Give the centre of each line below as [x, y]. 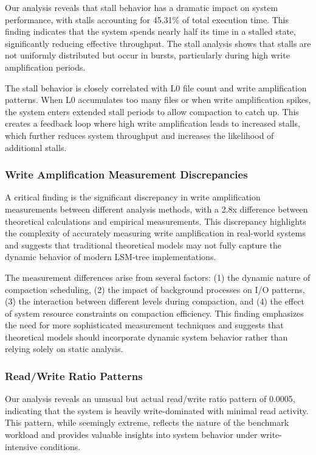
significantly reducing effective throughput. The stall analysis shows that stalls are [158, 43]
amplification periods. [45, 67]
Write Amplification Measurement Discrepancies [126, 175]
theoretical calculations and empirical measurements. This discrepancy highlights [156, 221]
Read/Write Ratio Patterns [74, 376]
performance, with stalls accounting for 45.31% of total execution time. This [147, 19]
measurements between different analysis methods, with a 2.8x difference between [156, 209]
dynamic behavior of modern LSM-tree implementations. [111, 257]
